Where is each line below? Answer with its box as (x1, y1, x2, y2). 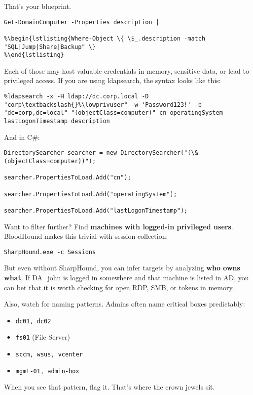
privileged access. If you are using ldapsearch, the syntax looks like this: (4, 75, 221, 86)
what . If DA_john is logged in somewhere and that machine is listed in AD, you (4, 272, 249, 282)
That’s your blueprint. (4, 1, 71, 11)
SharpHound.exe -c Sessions (4, 248, 96, 256)
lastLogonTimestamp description (4, 118, 110, 125)
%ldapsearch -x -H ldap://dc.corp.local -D (4, 93, 149, 100)
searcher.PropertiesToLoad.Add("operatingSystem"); (4, 190, 177, 198)
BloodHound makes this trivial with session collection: (4, 231, 168, 241)
